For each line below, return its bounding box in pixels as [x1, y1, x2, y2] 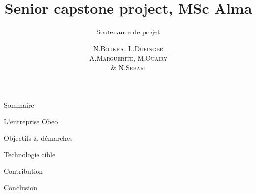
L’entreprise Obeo [4, 116, 58, 127]
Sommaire [4, 99, 34, 110]
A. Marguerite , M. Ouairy [89, 53, 167, 63]
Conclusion [4, 182, 37, 193]
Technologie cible [4, 149, 56, 160]
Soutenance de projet [96, 27, 160, 37]
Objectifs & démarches [4, 132, 73, 143]
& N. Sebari [110, 62, 146, 72]
